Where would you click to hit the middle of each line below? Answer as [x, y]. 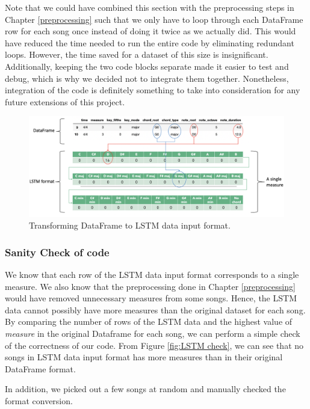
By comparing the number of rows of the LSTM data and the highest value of [149, 321]
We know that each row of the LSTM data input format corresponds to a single [152, 275]
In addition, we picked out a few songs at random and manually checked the [145, 389]
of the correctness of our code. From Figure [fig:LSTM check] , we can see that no [154, 345]
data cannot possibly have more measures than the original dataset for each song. [155, 309]
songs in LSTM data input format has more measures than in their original [144, 357]
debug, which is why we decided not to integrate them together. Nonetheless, [147, 78]
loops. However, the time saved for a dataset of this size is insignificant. [137, 54]
